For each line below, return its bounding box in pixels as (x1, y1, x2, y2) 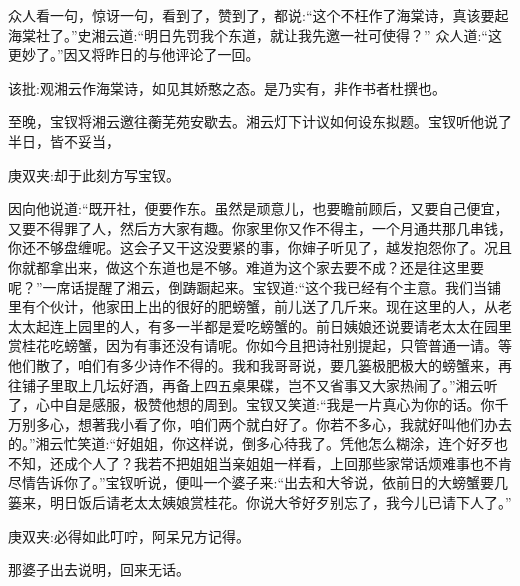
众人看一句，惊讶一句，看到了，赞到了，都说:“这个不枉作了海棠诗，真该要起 (8, 5, 509, 25)
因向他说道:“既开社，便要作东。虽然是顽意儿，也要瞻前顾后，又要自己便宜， (8, 198, 509, 219)
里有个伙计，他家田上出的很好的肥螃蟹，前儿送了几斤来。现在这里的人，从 (8, 296, 498, 317)
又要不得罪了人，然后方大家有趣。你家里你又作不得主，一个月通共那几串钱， (8, 217, 512, 238)
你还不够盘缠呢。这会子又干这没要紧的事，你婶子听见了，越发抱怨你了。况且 (8, 237, 512, 258)
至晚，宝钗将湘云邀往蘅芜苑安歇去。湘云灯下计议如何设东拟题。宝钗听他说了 (8, 111, 512, 132)
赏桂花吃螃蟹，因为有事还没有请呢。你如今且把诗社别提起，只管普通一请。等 (8, 335, 512, 356)
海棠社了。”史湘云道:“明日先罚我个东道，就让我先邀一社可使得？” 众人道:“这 (8, 24, 502, 45)
